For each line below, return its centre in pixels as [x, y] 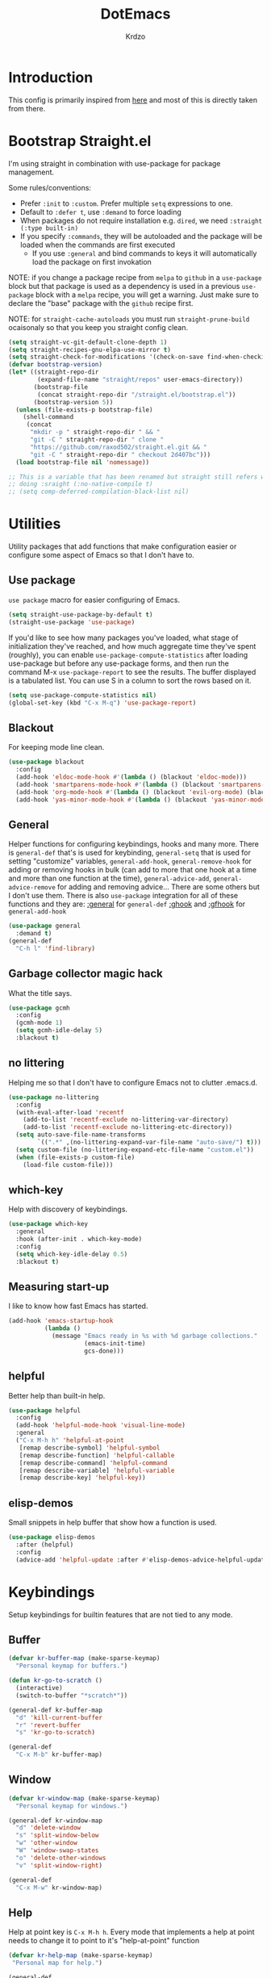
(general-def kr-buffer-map [56, 1710]
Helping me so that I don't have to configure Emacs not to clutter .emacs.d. [133, 1082]
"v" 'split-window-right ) [59, 1865]
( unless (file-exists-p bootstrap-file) [84, 410]
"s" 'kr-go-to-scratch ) [55, 1733]
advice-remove [32, 888]
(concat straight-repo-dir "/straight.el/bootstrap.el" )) [137, 395]
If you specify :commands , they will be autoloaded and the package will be [141, 236]
